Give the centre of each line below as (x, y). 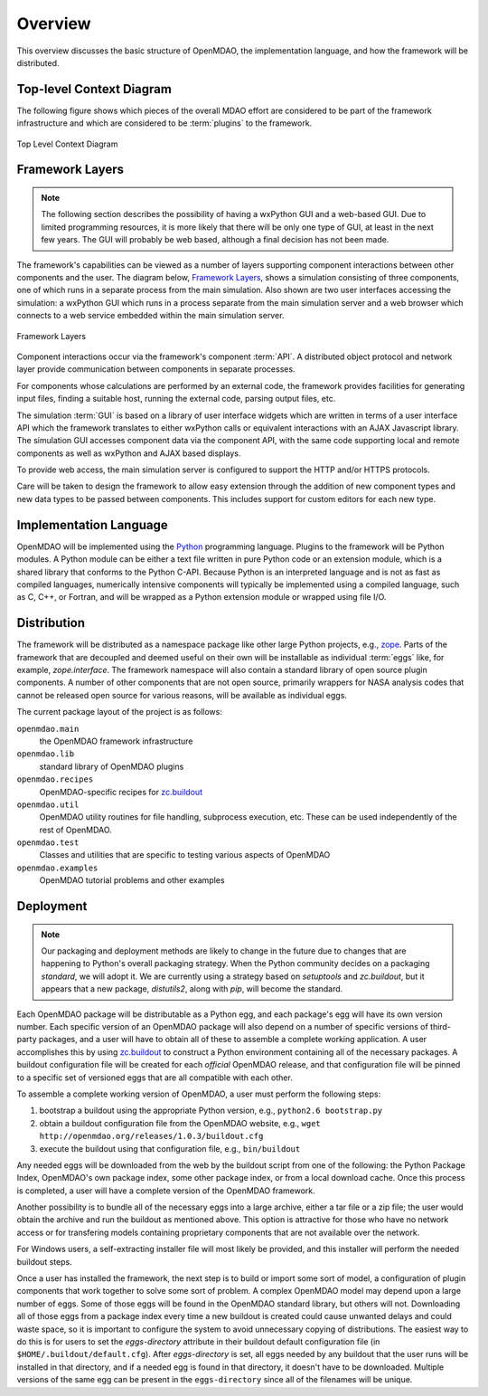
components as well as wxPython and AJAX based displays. (129, 453)
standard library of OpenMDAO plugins (112, 766)
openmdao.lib (46, 754)
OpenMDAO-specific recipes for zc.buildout (121, 792)
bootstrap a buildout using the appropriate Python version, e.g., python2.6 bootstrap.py (211, 1111)
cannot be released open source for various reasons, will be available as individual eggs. (182, 695)
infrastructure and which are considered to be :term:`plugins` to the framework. (164, 123)
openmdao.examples (57, 868)
